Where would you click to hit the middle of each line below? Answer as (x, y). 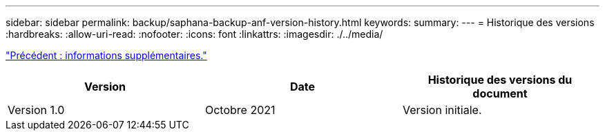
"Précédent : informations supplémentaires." (106, 55)
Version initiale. (442, 110)
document (500, 93)
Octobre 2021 (240, 110)
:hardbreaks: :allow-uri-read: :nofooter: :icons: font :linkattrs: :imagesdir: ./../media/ (194, 34)
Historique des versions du (500, 80)
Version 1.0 (36, 110)
